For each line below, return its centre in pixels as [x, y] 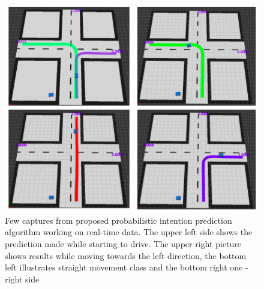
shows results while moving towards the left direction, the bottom [126, 255]
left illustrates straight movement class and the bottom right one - [127, 267]
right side [22, 279]
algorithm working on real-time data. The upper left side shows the [129, 232]
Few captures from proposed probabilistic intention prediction [118, 220]
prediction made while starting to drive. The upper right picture [123, 244]
